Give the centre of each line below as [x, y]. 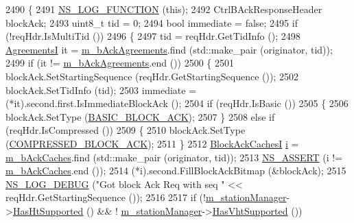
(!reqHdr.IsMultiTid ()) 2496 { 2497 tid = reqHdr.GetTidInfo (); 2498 [153, 36]
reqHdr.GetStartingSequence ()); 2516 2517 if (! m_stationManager [146, 197]
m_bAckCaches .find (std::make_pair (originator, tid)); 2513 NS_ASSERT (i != [174, 157]
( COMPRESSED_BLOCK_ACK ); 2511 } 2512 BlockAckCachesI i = [152, 143]
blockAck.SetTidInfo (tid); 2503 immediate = [101, 90]
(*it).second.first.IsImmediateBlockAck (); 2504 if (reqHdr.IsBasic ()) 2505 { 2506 [177, 103]
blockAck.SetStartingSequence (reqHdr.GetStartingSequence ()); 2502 [152, 76]
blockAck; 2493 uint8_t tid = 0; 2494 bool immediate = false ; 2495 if [152, 22]
